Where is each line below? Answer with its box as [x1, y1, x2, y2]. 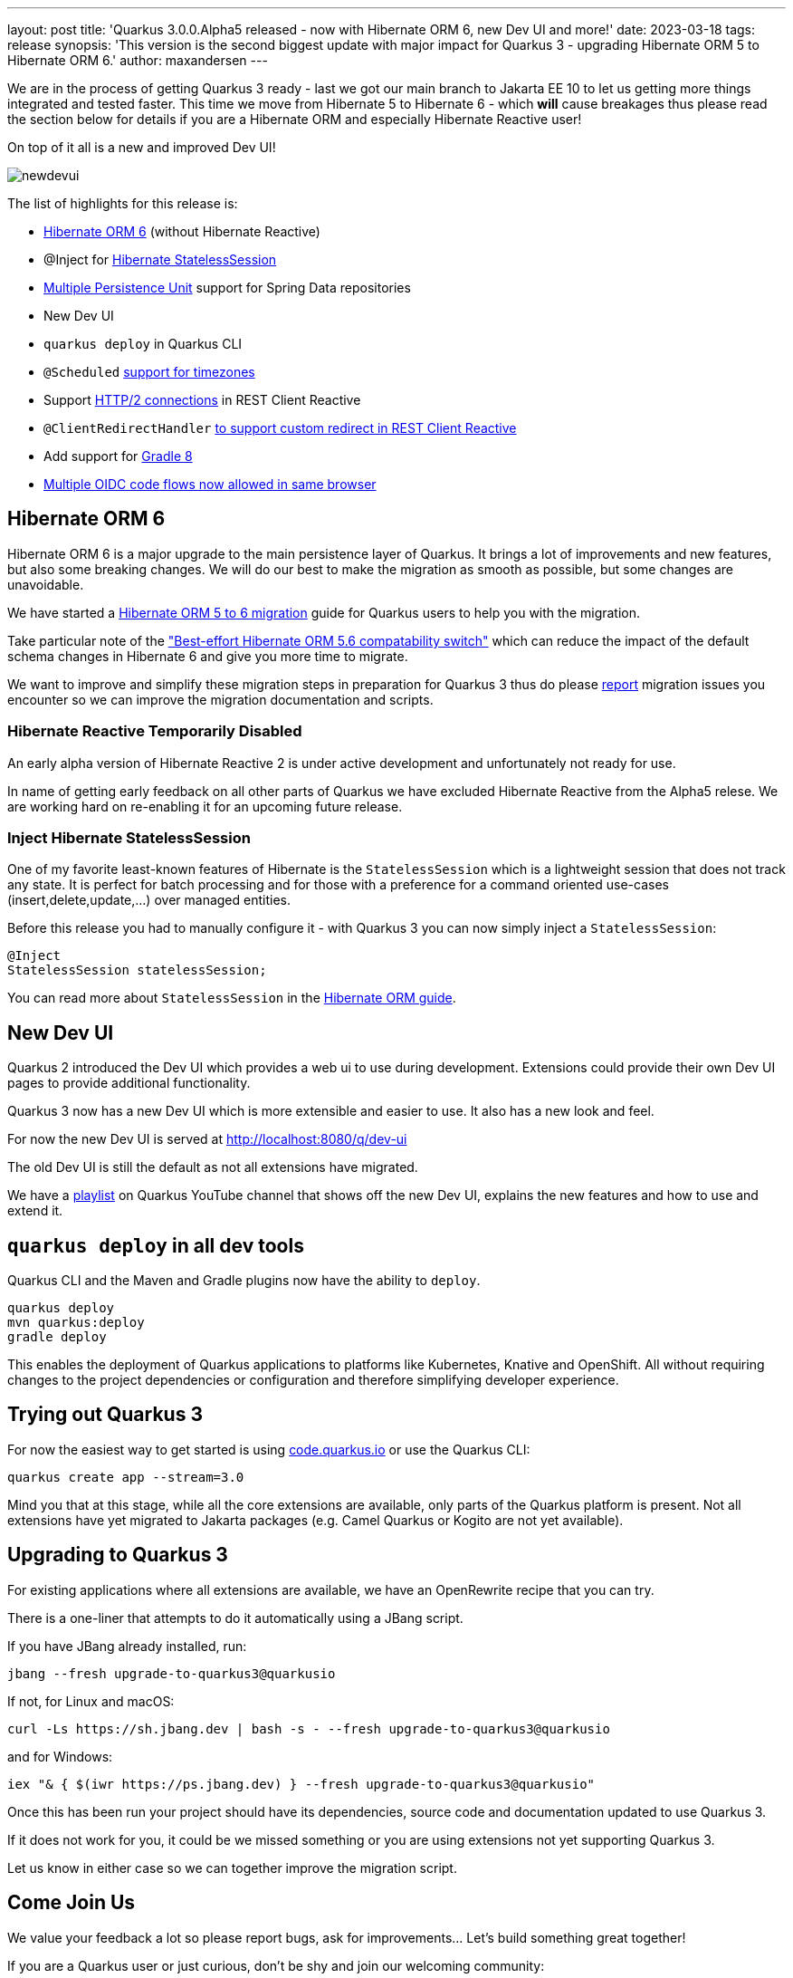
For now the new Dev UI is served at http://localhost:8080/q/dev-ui [7, 1131, 407, 1147]
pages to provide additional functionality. [7, 1075, 251, 1091]
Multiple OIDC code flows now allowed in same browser [43, 476, 377, 492]
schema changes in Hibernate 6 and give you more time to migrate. [7, 648, 408, 664]
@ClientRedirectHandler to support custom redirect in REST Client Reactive [43, 420, 517, 436]
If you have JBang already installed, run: [7, 1637, 247, 1654]
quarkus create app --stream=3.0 [7, 1469, 244, 1484]
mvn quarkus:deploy [7, 1315, 145, 1330]
